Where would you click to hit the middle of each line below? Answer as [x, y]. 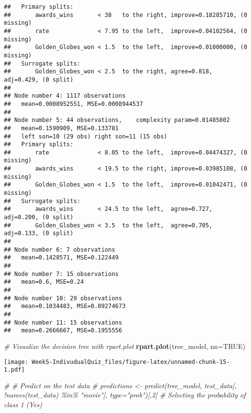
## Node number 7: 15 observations [61, 274]
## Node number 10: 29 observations [63, 298]
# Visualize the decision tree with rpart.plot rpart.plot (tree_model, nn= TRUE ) [125, 346]
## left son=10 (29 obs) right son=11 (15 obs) [86, 136]
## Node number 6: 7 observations [60, 250]
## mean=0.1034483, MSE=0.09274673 [65, 306]
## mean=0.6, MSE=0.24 [44, 282]
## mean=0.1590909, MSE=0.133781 [61, 128]
